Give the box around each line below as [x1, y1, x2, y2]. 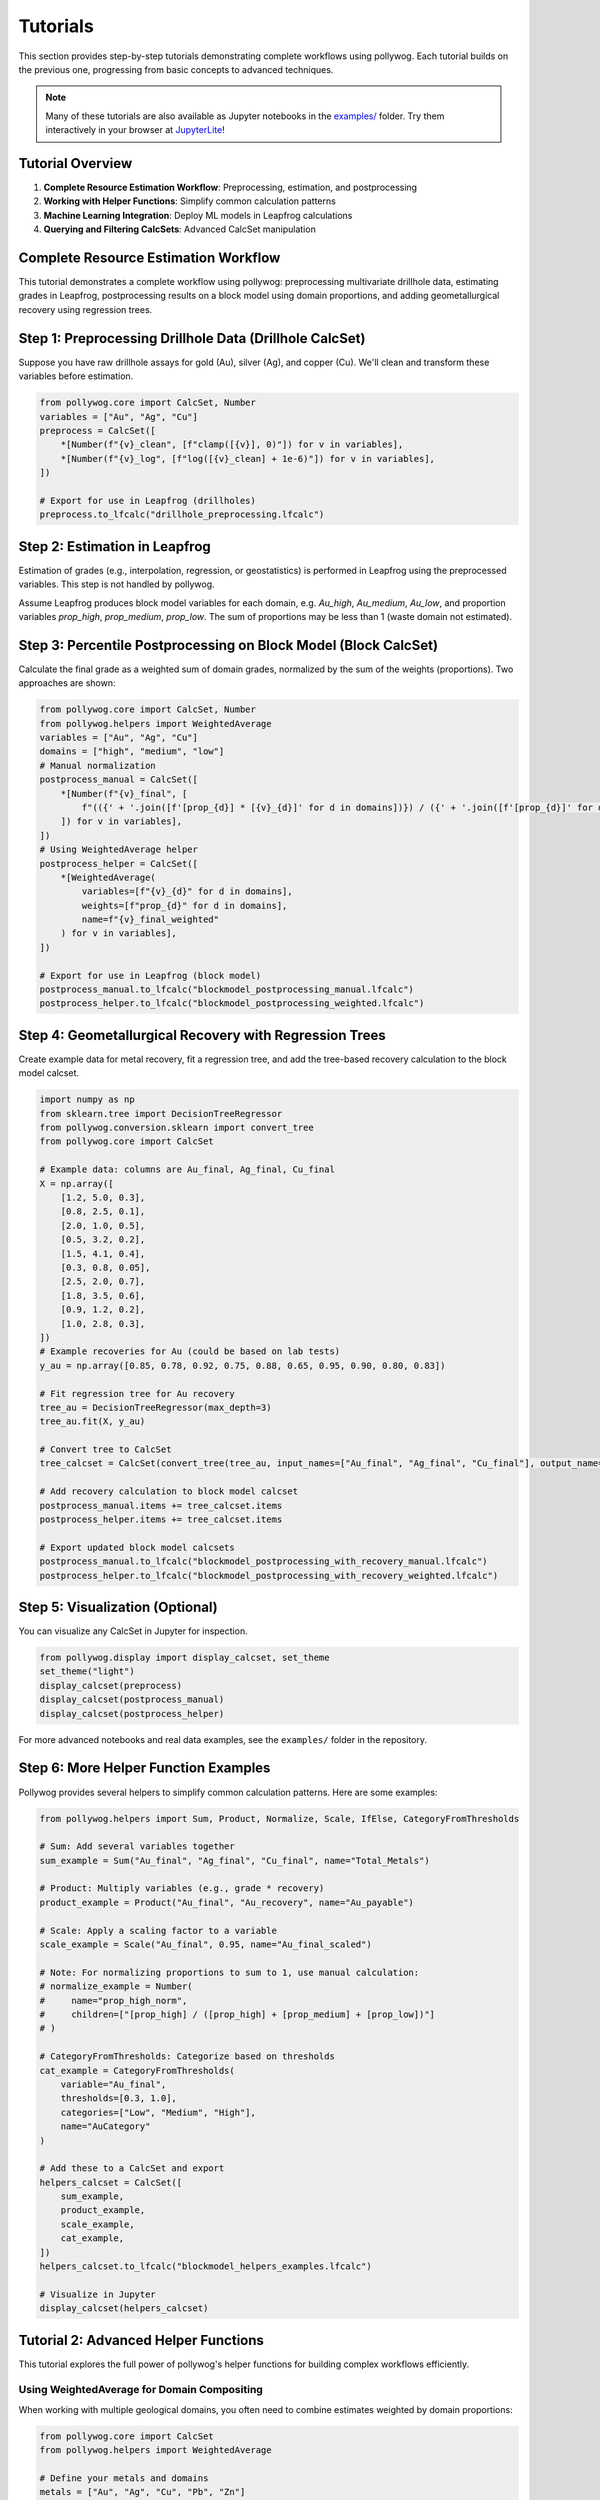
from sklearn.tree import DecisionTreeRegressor [39, 1108, 283, 1119]
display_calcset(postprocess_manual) [39, 1694, 225, 1705]
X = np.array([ [39, 1178, 114, 1189]
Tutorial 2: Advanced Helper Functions [18, 2331, 265, 2349]
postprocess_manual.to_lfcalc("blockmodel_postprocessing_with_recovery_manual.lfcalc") [39, 1556, 489, 1567]
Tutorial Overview [18, 155, 133, 172]
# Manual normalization [39, 760, 157, 771]
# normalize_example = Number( [39, 1981, 194, 1992]
